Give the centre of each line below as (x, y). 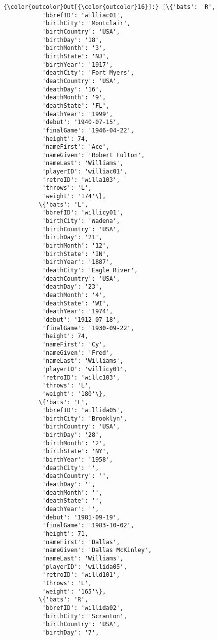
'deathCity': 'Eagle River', (90, 270)
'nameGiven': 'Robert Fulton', (93, 155)
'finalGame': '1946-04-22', (88, 130)
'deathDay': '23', (72, 287)
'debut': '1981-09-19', (81, 517)
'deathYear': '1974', (77, 312)
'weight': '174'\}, (74, 196)
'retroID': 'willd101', (81, 575)
